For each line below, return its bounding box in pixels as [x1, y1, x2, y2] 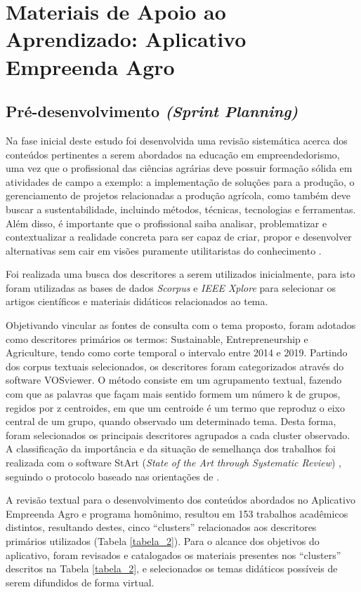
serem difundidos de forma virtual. [6, 574, 155, 589]
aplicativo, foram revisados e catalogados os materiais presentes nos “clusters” [6, 547, 341, 562]
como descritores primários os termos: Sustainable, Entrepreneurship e [6, 331, 308, 346]
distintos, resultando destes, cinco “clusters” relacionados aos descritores [6, 520, 317, 534]
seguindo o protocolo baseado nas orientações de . [6, 469, 220, 483]
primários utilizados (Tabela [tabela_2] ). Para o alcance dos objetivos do [6, 533, 320, 548]
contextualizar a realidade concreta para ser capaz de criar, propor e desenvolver [6, 229, 352, 244]
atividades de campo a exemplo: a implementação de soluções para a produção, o [6, 174, 355, 189]
